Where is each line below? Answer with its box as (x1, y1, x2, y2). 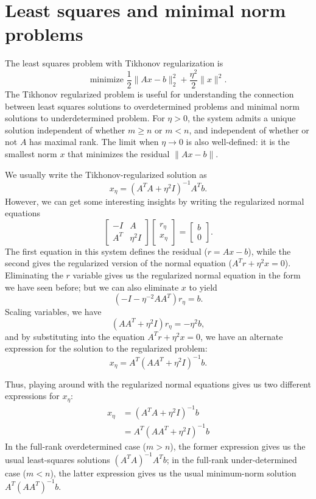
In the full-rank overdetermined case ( (5, 439, 146, 452)
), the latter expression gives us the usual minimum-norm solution (50, 466, 297, 479)
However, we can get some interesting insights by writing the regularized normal (5, 194, 304, 207)
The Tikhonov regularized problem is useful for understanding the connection (5, 88, 294, 101)
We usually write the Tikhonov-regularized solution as (5, 168, 207, 180)
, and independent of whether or (189, 123, 309, 136)
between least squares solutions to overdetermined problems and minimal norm (5, 99, 300, 112)
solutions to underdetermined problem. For (5, 111, 165, 124)
